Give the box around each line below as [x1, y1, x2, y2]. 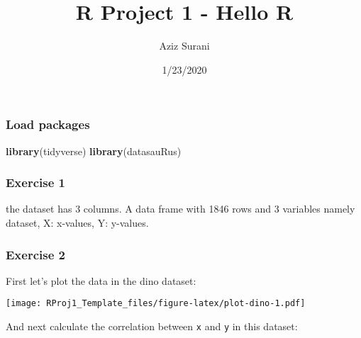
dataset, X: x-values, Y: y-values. [6, 215, 149, 230]
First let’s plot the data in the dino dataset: [6, 273, 196, 288]
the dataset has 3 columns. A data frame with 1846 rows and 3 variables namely [6, 201, 355, 216]
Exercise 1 [6, 174, 65, 191]
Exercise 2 [6, 245, 65, 263]
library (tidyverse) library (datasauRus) [6, 143, 182, 158]
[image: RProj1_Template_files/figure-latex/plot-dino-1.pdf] [6, 298, 306, 309]
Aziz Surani [159, 38, 210, 53]
